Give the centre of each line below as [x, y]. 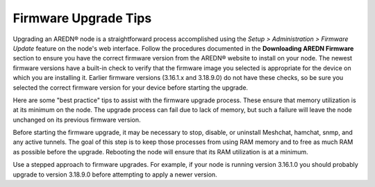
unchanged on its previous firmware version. [77, 120]
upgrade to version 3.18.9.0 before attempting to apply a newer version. [115, 174]
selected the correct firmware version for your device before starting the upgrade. [131, 88]
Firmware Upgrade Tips [82, 18]
